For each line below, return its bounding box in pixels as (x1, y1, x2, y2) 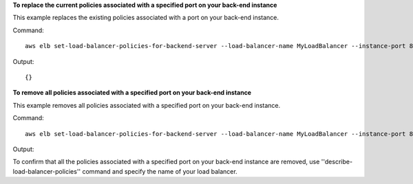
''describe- (321, 158, 353, 166)
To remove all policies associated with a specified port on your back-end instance (12, 89, 251, 97)
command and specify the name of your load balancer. (82, 167, 237, 175)
